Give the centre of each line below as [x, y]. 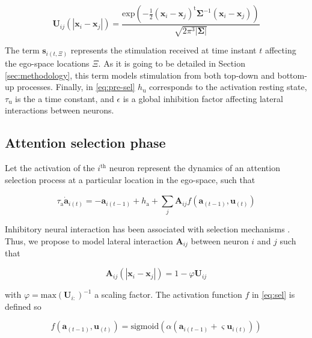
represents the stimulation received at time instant [164, 50]
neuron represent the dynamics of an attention [194, 168]
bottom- [292, 75]
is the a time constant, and [65, 98]
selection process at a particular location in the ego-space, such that [130, 179]
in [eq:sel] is [273, 294]
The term [22, 50]
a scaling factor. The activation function [168, 294]
